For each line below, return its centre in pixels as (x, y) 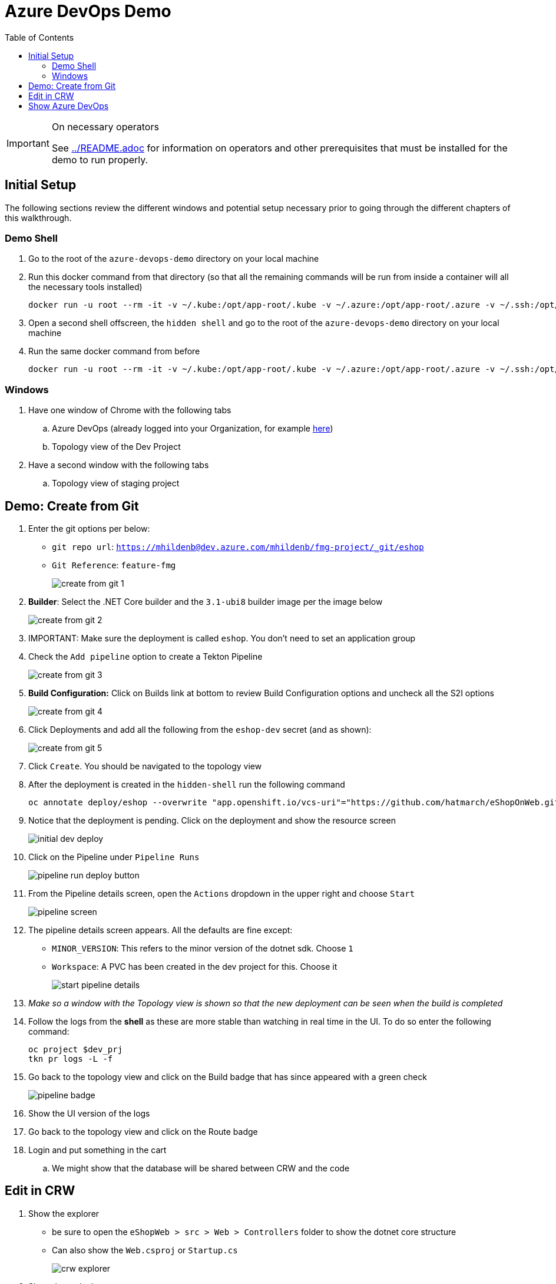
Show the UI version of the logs (89, 1113)
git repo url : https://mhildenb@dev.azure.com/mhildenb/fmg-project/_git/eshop (238, 546)
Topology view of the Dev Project (116, 447)
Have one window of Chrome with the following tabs (130, 410)
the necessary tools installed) (85, 287)
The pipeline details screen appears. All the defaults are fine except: (160, 930)
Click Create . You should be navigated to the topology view (145, 766)
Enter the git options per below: (89, 528)
